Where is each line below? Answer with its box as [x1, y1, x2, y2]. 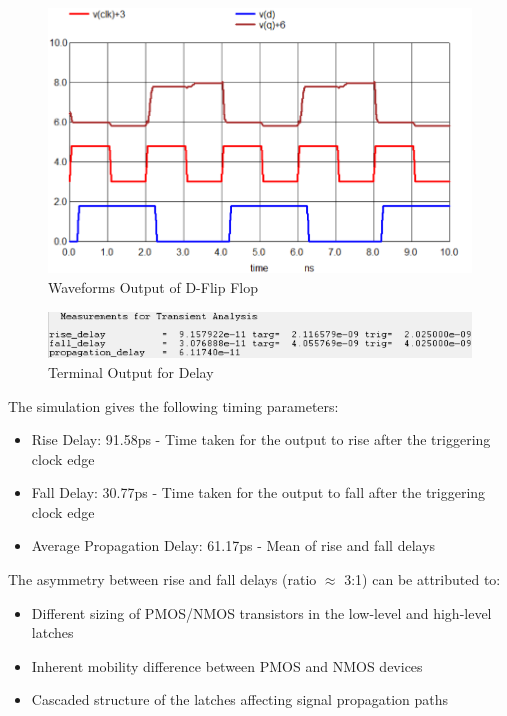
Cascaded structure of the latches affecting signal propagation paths [31, 689, 449, 710]
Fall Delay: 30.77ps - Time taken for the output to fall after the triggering [31, 482, 486, 503]
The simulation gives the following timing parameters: [8, 395, 339, 416]
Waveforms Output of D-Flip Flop [48, 277, 258, 297]
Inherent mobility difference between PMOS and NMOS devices [31, 655, 423, 676]
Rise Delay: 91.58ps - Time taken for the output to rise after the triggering [31, 429, 491, 450]
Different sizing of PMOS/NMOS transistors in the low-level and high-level [31, 602, 492, 623]
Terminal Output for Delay [48, 361, 214, 382]
